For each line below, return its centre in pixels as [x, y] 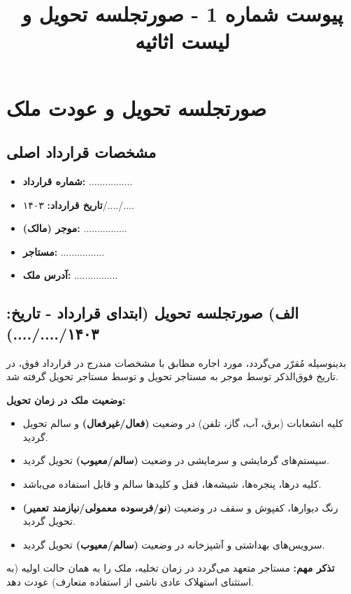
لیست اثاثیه [182, 41]
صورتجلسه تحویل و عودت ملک [136, 107]
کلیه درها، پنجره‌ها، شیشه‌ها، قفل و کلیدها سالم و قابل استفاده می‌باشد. [172, 484]
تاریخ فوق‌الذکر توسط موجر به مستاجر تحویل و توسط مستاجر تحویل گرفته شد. [172, 376]
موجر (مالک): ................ [75, 228]
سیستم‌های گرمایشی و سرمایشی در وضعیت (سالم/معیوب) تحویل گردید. [176, 460]
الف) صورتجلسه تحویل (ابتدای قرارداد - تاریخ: [153, 313]
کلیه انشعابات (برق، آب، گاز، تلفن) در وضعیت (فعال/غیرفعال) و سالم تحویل [183, 423]
